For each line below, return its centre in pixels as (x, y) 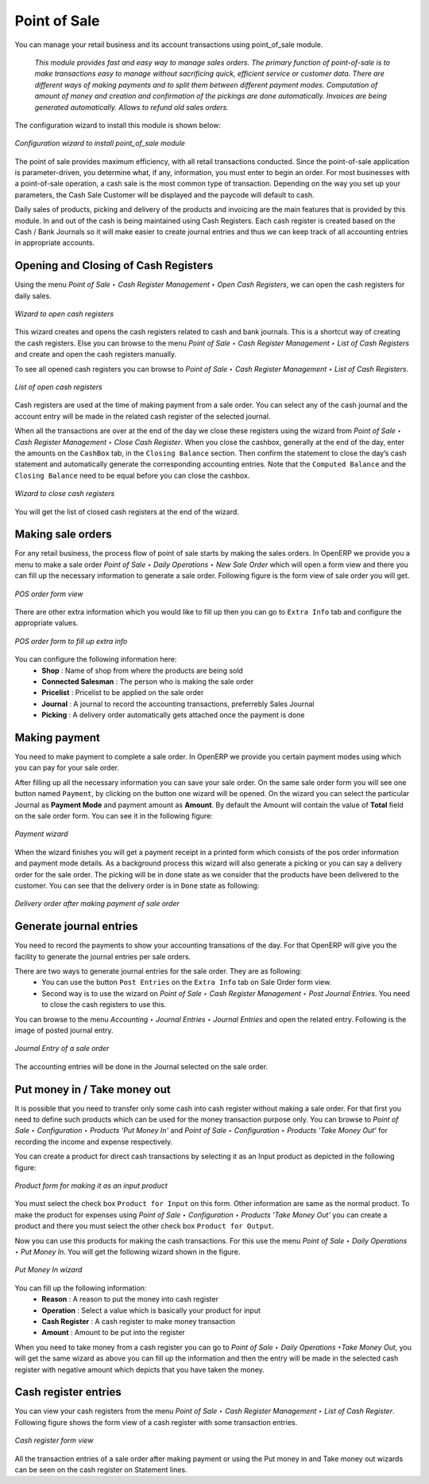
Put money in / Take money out (93, 1090)
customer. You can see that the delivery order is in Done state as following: (137, 885)
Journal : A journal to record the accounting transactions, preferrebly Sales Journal (178, 704)
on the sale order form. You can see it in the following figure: (114, 816)
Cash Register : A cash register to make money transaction (139, 1321)
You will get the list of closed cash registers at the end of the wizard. (127, 512)
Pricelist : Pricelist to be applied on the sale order (123, 693)
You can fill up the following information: (81, 1288)
